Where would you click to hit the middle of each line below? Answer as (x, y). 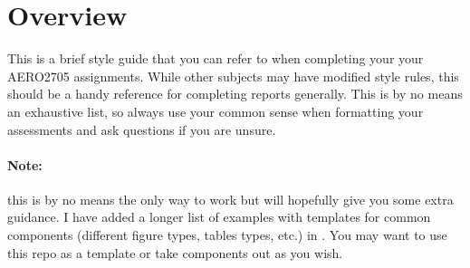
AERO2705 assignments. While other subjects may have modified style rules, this (233, 76)
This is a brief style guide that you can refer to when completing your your (216, 58)
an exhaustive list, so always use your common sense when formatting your (216, 111)
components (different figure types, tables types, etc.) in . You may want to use (227, 235)
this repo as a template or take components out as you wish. (175, 252)
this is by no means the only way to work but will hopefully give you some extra (230, 199)
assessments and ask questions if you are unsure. (142, 129)
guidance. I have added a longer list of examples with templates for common (219, 217)
